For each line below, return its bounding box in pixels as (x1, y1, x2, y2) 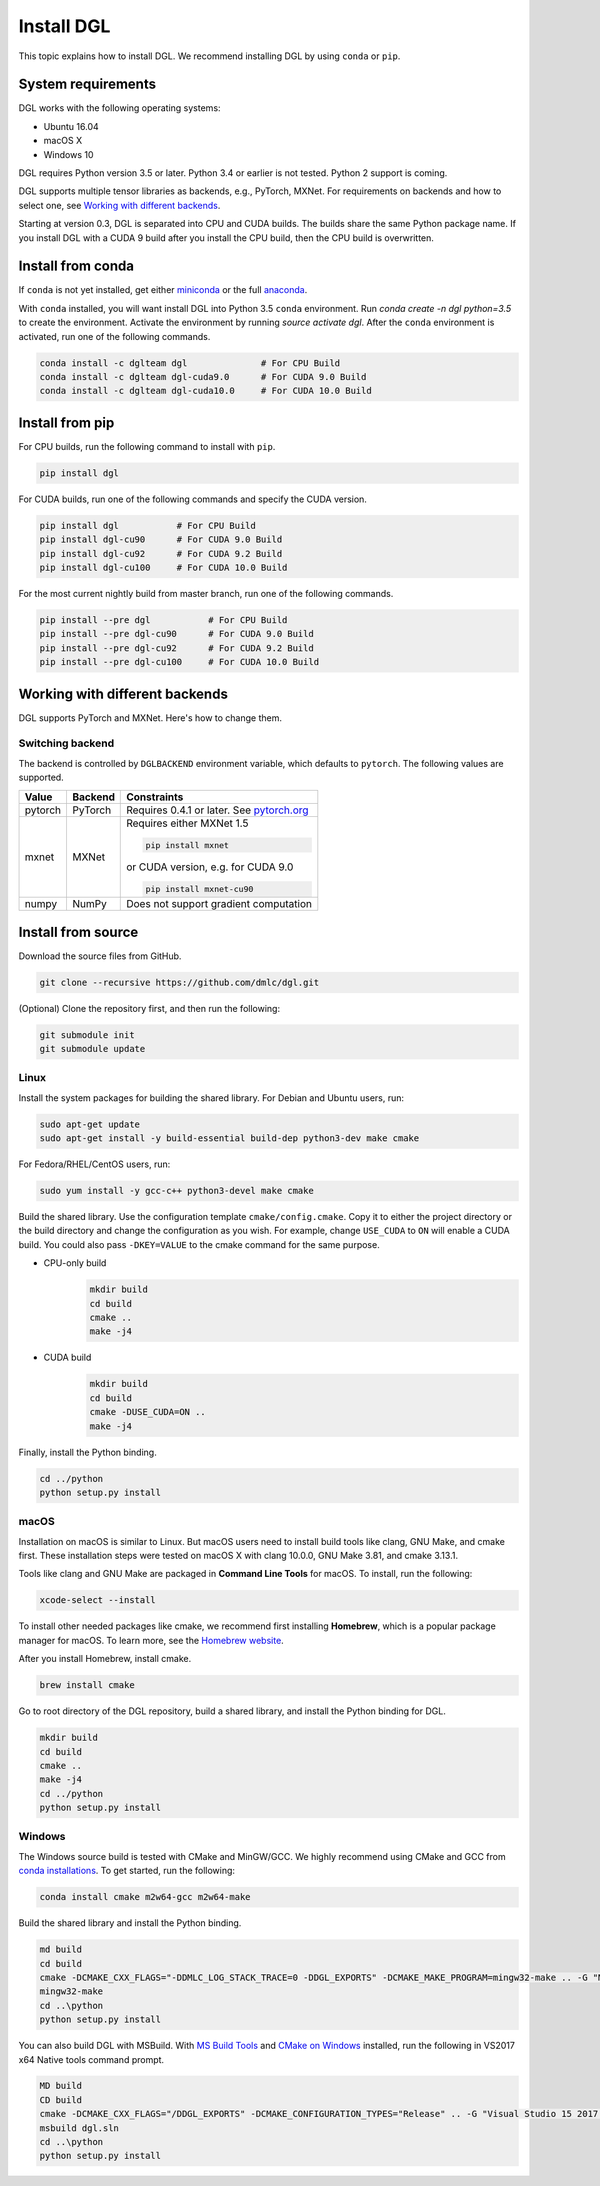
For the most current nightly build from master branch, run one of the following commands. (18, 588, 394, 600)
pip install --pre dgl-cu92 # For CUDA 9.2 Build (39, 642, 314, 654)
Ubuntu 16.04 (43, 120, 99, 132)
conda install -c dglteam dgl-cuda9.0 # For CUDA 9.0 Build (39, 371, 367, 383)
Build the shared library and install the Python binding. (18, 1917, 242, 1929)
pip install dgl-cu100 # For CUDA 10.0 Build (39, 562, 288, 574)
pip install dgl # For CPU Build (39, 520, 257, 531)
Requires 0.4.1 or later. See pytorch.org (126, 803, 309, 817)
